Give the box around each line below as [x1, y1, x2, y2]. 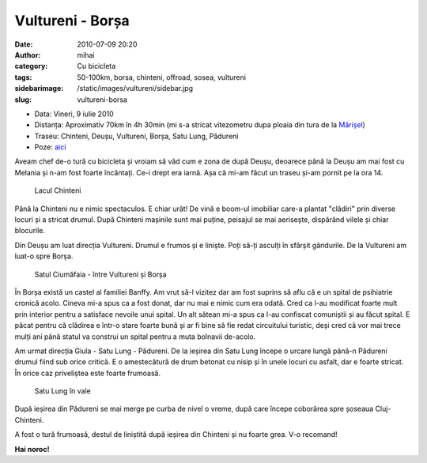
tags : [14, 72, 32, 82]
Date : [14, 40, 33, 49]
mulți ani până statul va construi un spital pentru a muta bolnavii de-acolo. [14, 332, 256, 341]
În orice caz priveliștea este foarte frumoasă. [14, 368, 161, 378]
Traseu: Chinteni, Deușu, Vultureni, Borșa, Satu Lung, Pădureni [34, 131, 239, 141]
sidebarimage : [14, 84, 64, 93]
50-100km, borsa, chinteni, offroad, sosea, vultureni [77, 72, 247, 82]
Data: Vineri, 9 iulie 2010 [34, 109, 114, 119]
